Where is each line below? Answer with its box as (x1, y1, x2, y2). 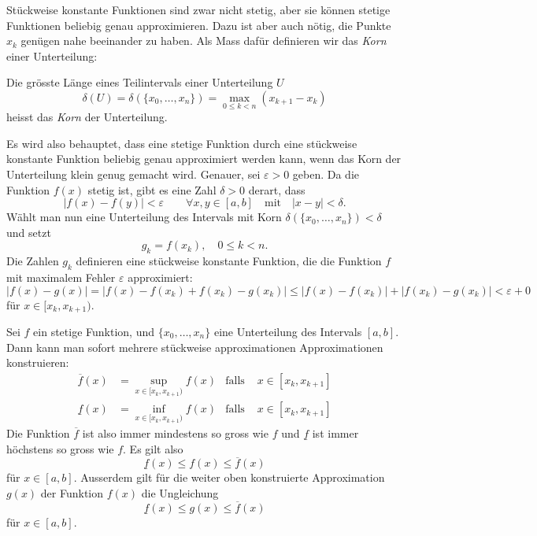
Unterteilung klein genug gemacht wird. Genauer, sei (6, 165, 261, 182)
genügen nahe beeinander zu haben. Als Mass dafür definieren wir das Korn (20, 32, 387, 49)
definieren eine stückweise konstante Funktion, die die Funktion (76, 253, 382, 269)
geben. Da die (292, 165, 360, 182)
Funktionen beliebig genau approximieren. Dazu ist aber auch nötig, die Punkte (6, 17, 391, 33)
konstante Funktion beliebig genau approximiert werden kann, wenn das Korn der (6, 150, 402, 167)
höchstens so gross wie (6, 440, 114, 457)
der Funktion (40, 485, 104, 501)
